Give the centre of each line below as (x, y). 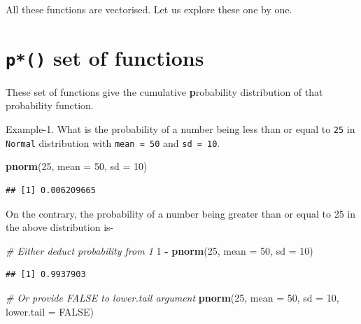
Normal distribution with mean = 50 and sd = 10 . (113, 142)
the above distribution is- (60, 227)
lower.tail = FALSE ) (50, 311)
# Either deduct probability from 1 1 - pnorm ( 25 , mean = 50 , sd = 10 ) (160, 250)
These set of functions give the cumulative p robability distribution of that (164, 91)
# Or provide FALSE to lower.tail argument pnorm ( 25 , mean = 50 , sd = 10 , (172, 297)
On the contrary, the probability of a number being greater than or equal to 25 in (181, 213)
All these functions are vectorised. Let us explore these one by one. (149, 9)
